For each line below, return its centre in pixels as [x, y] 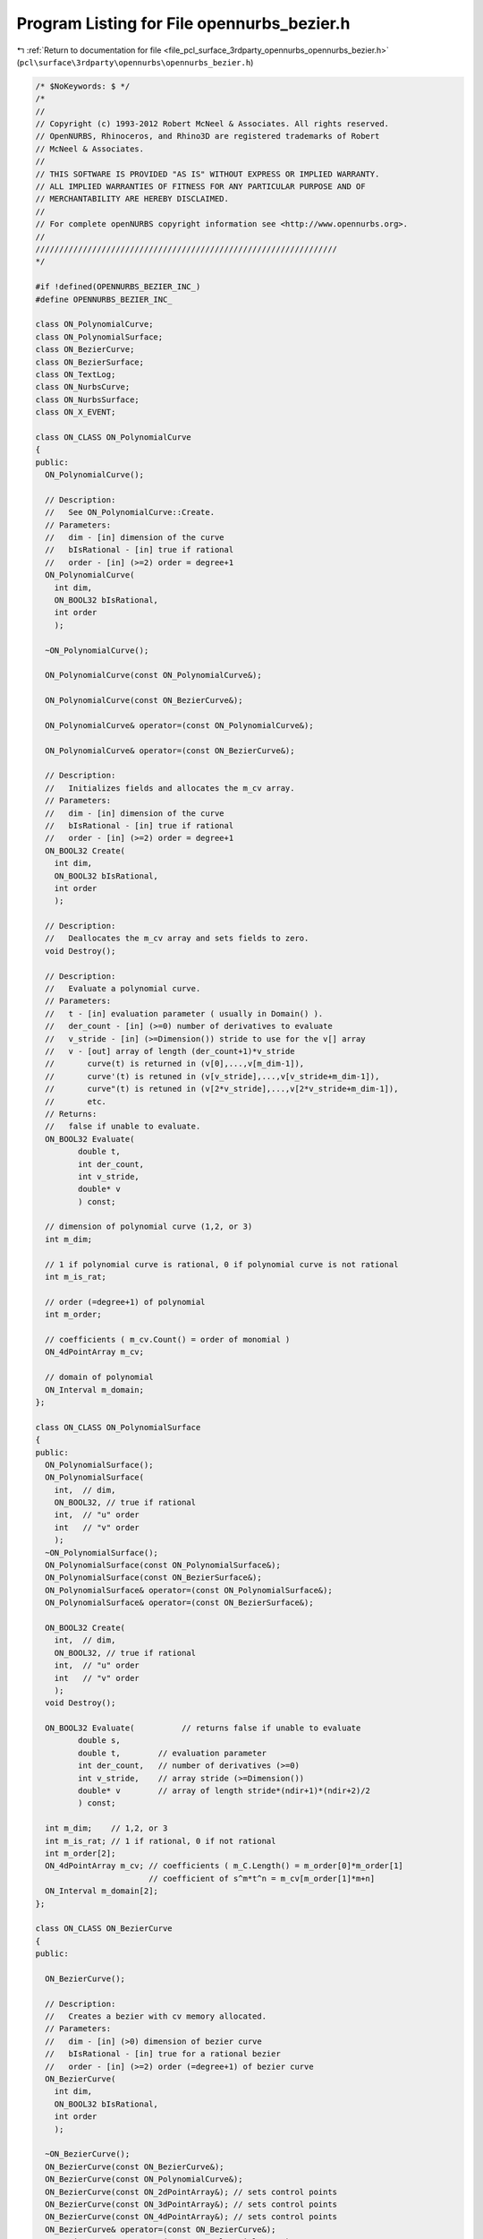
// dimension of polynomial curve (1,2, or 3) [149, 1227]
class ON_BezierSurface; [90, 362]
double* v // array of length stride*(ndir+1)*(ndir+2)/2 [224, 1791]
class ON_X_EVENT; [76, 412]
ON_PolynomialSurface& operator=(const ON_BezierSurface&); [179, 1603]
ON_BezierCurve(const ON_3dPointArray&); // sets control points [191, 2204]
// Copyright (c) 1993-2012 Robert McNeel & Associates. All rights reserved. [212, 124]
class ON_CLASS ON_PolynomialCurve [113, 437]
